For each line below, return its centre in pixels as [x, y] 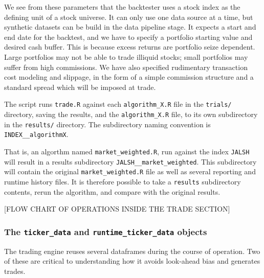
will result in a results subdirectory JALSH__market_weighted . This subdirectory [130, 161]
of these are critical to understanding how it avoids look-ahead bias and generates [132, 261]
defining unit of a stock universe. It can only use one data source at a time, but [129, 17]
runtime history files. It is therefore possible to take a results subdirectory [123, 181]
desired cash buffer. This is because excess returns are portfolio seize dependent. [130, 47]
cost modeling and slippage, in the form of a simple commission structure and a [129, 77]
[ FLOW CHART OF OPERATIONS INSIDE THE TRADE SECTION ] [117, 209]
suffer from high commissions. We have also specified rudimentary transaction [126, 67]
